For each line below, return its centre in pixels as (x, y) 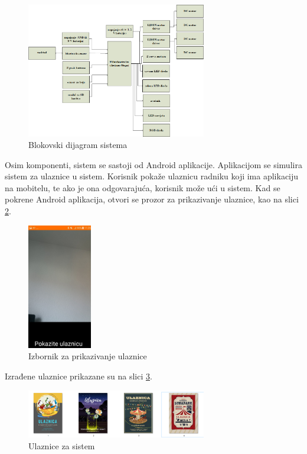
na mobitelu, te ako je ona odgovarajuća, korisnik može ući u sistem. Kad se (143, 187)
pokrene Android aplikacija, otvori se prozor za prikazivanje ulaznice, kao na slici (152, 199)
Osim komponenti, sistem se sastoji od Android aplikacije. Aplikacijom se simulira (153, 164)
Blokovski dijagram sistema (78, 145)
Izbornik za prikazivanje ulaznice (88, 356)
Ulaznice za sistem (62, 445)
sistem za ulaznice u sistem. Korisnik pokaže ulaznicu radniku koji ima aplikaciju (152, 176)
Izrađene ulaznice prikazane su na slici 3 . (79, 376)
